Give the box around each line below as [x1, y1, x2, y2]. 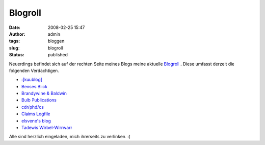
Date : [9, 24, 21, 30]
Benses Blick [21, 83, 48, 89]
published [48, 52, 68, 58]
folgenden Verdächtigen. [9, 68, 59, 73]
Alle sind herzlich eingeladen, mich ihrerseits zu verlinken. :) [9, 134, 131, 140]
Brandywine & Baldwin [21, 91, 67, 97]
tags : [9, 38, 20, 44]
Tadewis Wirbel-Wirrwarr [21, 125, 73, 131]
